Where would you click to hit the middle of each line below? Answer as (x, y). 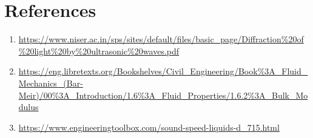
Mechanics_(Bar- (51, 83)
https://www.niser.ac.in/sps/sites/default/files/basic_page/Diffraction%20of (161, 39)
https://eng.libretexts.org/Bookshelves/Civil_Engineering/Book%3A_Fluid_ (163, 71)
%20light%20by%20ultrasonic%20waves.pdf (99, 51)
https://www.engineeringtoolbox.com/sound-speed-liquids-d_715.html (149, 127)
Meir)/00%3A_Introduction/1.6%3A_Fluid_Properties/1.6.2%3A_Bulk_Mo (163, 95)
